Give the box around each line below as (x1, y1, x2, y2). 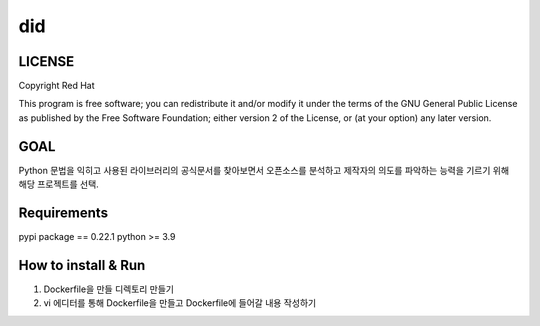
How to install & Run (18, 256, 146, 274)
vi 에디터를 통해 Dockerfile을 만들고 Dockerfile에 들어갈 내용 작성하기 (43, 297, 317, 309)
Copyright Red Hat (18, 80, 95, 92)
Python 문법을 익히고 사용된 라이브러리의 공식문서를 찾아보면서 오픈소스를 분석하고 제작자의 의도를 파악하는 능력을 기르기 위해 (18, 164, 510, 176)
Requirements (18, 204, 109, 221)
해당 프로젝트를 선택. (18, 178, 99, 190)
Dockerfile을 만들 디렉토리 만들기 (43, 283, 175, 295)
